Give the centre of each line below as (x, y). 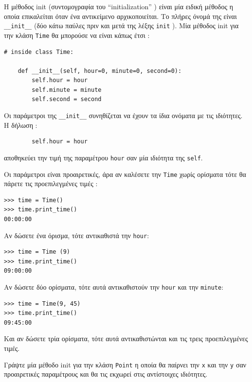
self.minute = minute (67, 90)
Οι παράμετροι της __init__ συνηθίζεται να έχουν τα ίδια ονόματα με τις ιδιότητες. (123, 115)
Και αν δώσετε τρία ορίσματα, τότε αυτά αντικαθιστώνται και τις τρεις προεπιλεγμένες (126, 339)
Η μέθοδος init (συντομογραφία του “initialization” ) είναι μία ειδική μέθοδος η (118, 6)
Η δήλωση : (21, 125)
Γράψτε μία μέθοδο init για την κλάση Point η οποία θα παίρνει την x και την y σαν (125, 364)
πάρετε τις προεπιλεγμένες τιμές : (51, 183)
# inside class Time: (39, 52)
